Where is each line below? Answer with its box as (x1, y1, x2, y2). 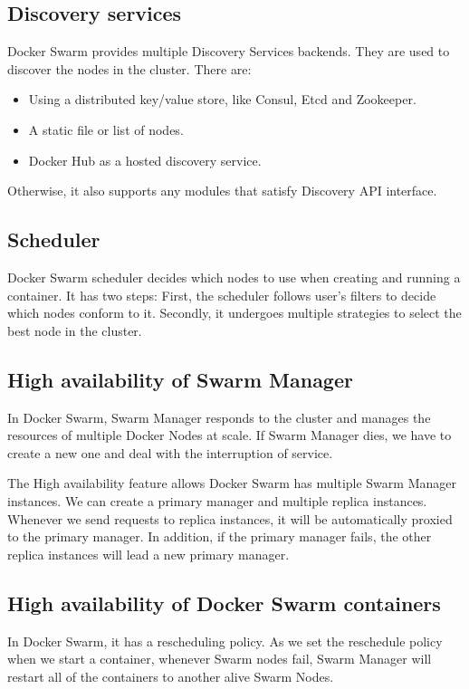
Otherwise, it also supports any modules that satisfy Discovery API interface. (7, 181, 437, 200)
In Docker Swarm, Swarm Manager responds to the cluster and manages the (7, 407, 431, 426)
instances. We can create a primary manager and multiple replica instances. (7, 491, 427, 510)
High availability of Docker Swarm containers (7, 589, 441, 617)
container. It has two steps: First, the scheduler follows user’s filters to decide (7, 285, 436, 304)
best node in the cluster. (7, 321, 142, 340)
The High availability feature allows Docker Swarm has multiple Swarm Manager (7, 474, 456, 493)
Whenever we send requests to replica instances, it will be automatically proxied (7, 509, 453, 528)
